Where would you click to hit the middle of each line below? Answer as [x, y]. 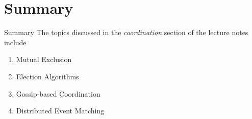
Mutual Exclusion [44, 59]
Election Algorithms [47, 76]
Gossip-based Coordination [58, 93]
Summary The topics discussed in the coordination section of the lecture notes [126, 32]
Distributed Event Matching [60, 111]
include [15, 42]
